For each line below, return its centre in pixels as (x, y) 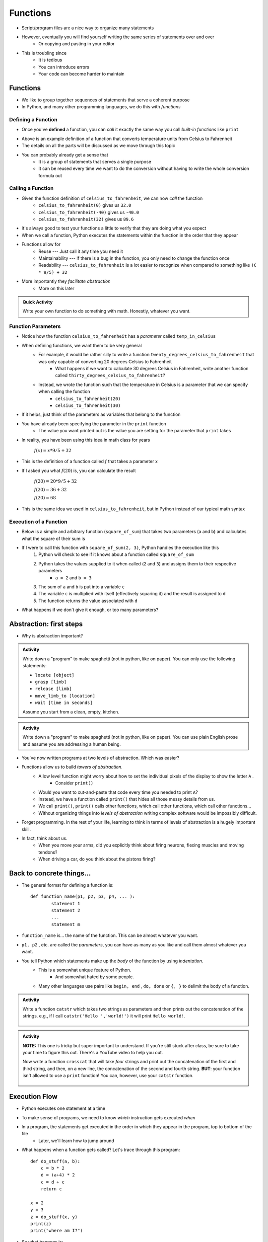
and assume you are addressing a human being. (72, 744)
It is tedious (50, 60)
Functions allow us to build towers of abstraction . (72, 767)
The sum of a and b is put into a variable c (82, 587)
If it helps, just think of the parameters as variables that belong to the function (101, 414)
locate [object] (55, 675)
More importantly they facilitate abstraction (66, 281)
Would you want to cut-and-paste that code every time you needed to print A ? (118, 792)
